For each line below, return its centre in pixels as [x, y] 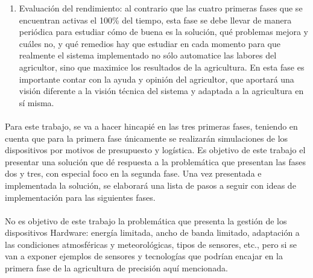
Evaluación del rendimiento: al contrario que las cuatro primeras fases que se [161, 8]
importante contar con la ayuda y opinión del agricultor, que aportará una [156, 79]
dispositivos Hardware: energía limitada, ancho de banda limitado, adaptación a [152, 232]
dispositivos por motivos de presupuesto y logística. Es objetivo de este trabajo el [155, 150]
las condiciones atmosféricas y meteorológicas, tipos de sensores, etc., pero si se [151, 244]
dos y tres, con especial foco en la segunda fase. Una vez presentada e [133, 173]
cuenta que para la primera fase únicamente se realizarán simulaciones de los [147, 138]
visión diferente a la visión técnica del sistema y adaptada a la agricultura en [161, 91]
